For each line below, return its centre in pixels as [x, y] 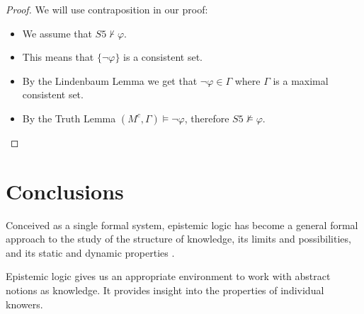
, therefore [207, 118]
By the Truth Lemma [69, 118]
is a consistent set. [163, 57]
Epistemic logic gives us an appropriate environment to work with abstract [168, 276]
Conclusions [65, 191]
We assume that [57, 33]
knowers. [24, 304]
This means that [58, 57]
